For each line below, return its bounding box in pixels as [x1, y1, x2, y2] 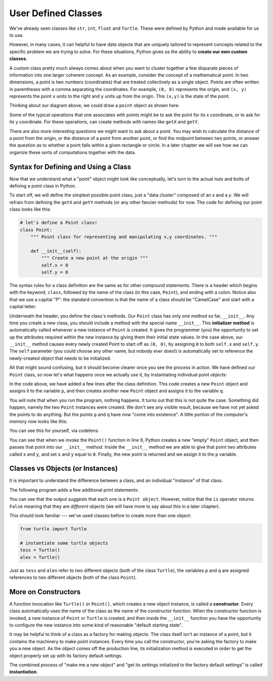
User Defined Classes [9, 8, 103, 19]
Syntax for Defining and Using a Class [9, 162, 131, 171]
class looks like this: [9, 206, 52, 212]
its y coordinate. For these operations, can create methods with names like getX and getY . [9, 119, 199, 125]
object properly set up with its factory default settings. [9, 652, 123, 659]
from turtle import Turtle [20, 526, 87, 532]
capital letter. [9, 304, 36, 310]
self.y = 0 [41, 269, 68, 275]
